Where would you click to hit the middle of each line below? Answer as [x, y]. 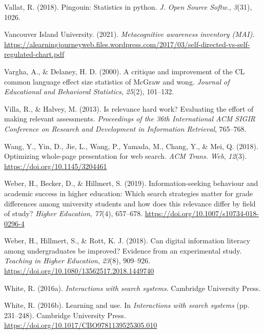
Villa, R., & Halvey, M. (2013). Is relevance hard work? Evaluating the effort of [129, 108]
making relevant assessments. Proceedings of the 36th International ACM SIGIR [130, 119]
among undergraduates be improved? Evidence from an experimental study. [123, 250]
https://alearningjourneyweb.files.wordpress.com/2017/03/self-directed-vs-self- [127, 44]
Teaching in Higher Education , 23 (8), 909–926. [77, 260]
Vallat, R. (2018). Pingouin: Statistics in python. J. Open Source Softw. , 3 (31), [128, 7]
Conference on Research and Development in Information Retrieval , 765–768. [125, 128]
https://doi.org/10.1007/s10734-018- [202, 213]
